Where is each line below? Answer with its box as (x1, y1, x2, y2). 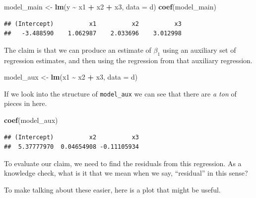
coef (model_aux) (4, 115, 58, 125)
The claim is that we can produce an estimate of (4, 44, 151, 55)
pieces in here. (4, 98, 47, 108)
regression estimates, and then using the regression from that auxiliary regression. (4, 55, 253, 65)
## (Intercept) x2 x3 (4, 133, 139, 141)
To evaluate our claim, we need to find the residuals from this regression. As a (4, 158, 242, 168)
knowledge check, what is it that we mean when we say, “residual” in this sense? (4, 168, 248, 178)
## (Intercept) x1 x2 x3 (4, 20, 182, 27)
